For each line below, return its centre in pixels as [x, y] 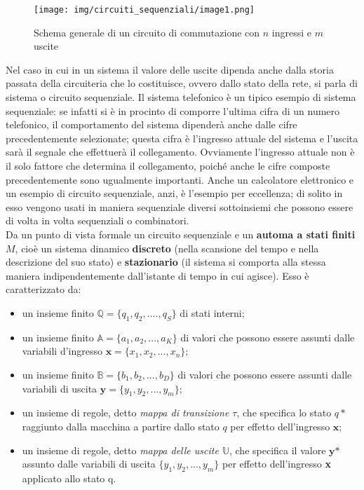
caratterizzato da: [43, 289]
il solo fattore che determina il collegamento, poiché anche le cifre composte [168, 165]
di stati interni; [212, 312]
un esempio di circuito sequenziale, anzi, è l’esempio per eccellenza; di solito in [174, 193]
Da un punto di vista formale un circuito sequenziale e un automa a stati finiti [181, 234]
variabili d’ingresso [62, 351]
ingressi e [291, 32]
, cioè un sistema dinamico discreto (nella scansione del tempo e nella [167, 248]
